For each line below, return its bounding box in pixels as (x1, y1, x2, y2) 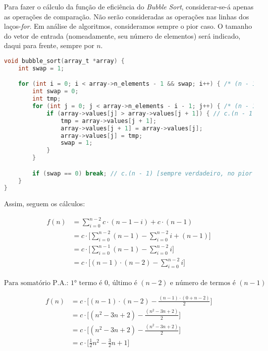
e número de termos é (170, 280, 236, 287)
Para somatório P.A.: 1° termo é (4, 280, 103, 287)
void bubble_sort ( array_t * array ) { (4, 57, 125, 64)
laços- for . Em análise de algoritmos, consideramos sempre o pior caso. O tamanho (4, 21, 252, 31)
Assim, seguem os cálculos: (4, 198, 85, 209)
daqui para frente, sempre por (4, 40, 95, 51)
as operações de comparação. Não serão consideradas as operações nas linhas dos (4, 11, 249, 21)
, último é (107, 280, 138, 287)
